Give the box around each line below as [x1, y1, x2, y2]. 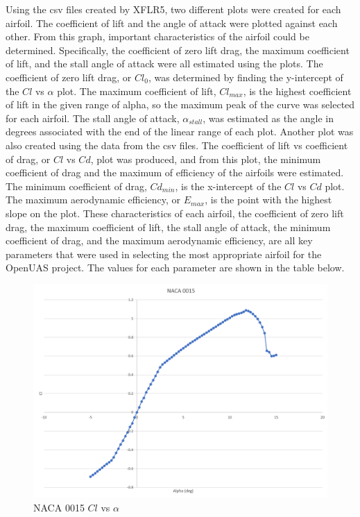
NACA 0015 [33, 500, 85, 514]
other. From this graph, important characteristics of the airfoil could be [6, 29, 309, 44]
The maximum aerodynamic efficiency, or [6, 192, 181, 207]
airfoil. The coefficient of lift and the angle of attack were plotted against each [6, 15, 338, 30]
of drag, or [6, 151, 51, 166]
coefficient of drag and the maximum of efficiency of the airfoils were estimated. [6, 165, 344, 180]
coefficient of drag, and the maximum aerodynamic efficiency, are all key [6, 233, 313, 248]
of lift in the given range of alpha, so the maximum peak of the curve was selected [6, 97, 355, 112]
